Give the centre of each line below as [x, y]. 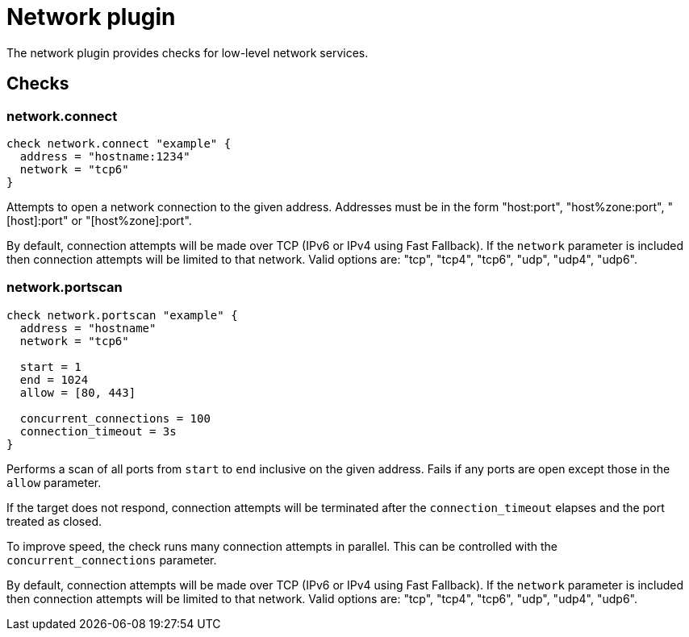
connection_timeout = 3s [98, 431]
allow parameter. [54, 482]
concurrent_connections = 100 [115, 418]
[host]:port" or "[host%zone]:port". [99, 220]
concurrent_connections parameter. [112, 560]
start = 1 [50, 366]
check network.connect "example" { [119, 143]
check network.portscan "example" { [122, 315]
